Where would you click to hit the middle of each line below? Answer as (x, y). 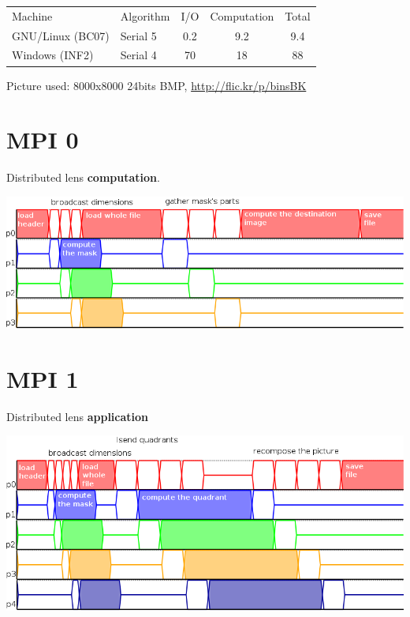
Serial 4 (138, 55)
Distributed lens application (78, 416)
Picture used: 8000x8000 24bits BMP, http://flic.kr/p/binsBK (157, 85)
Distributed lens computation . (83, 177)
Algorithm (145, 15)
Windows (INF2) (53, 55)
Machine (32, 15)
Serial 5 (138, 35)
